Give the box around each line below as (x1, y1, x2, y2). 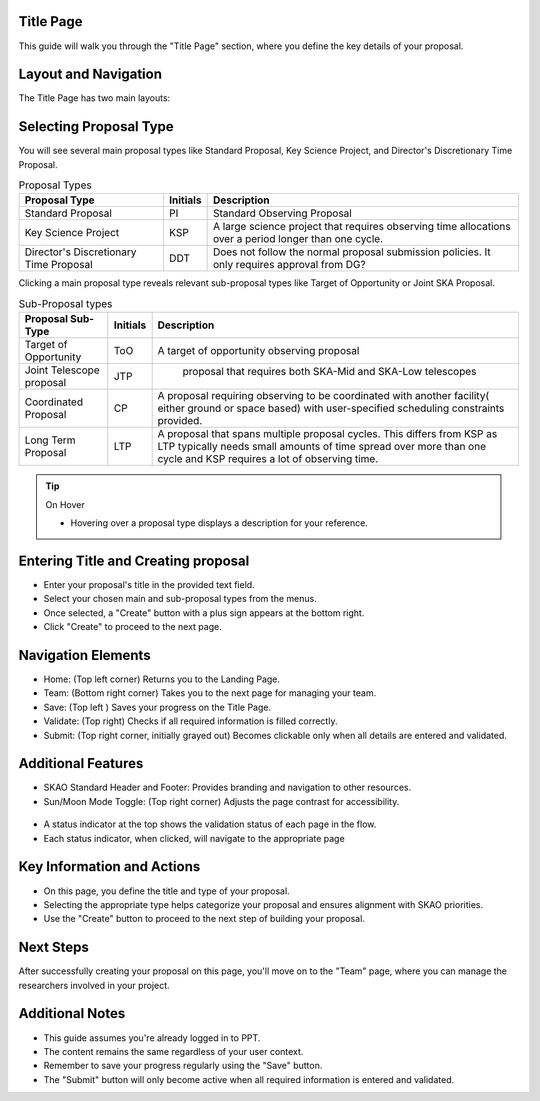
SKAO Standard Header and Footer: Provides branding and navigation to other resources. (43, 781, 412, 794)
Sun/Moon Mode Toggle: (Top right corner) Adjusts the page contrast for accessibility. (43, 795, 400, 807)
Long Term (24, 433, 76, 447)
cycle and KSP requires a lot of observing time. (157, 452, 379, 466)
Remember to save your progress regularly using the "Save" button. (43, 1060, 323, 1072)
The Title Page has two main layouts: (18, 92, 171, 104)
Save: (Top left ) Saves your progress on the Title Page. (43, 701, 272, 713)
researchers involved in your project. (18, 979, 170, 991)
